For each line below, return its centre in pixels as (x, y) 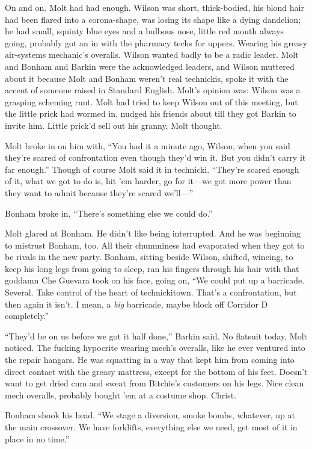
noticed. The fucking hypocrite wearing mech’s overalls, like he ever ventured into (155, 348)
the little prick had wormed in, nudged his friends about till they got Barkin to (151, 113)
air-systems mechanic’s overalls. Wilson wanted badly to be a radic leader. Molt (152, 54)
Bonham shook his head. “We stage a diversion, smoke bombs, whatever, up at (150, 415)
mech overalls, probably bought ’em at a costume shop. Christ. (121, 395)
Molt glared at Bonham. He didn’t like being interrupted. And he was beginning (153, 233)
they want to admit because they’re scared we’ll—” (99, 192)
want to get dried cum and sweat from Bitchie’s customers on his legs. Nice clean (154, 383)
